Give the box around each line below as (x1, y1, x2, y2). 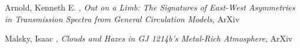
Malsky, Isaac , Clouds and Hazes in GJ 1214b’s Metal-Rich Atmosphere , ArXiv (5, 32, 293, 44)
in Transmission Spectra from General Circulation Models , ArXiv (5, 12, 240, 25)
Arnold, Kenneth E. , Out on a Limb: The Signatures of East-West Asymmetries (5, 1, 295, 13)
